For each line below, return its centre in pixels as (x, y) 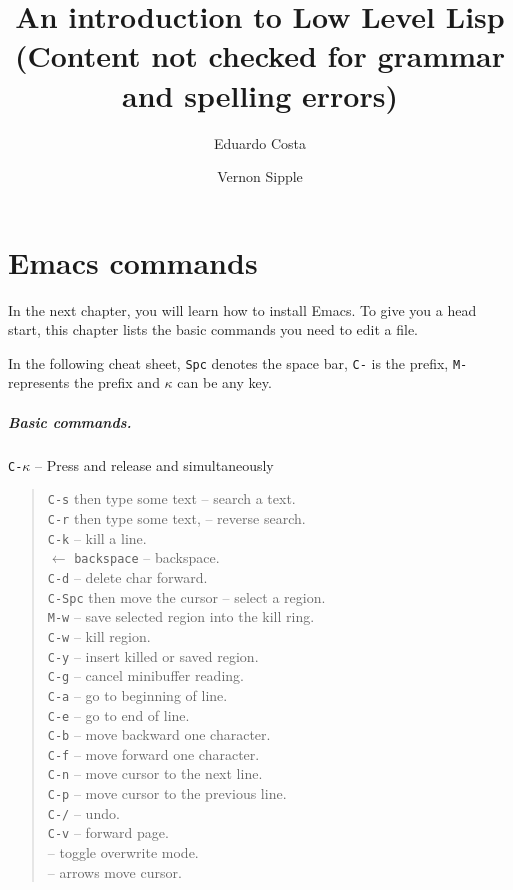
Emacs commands (133, 261)
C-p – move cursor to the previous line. (167, 793)
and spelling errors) (260, 94)
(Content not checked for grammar (260, 55)
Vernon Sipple (260, 176)
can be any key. (224, 382)
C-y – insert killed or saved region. (153, 655)
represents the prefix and (84, 382)
